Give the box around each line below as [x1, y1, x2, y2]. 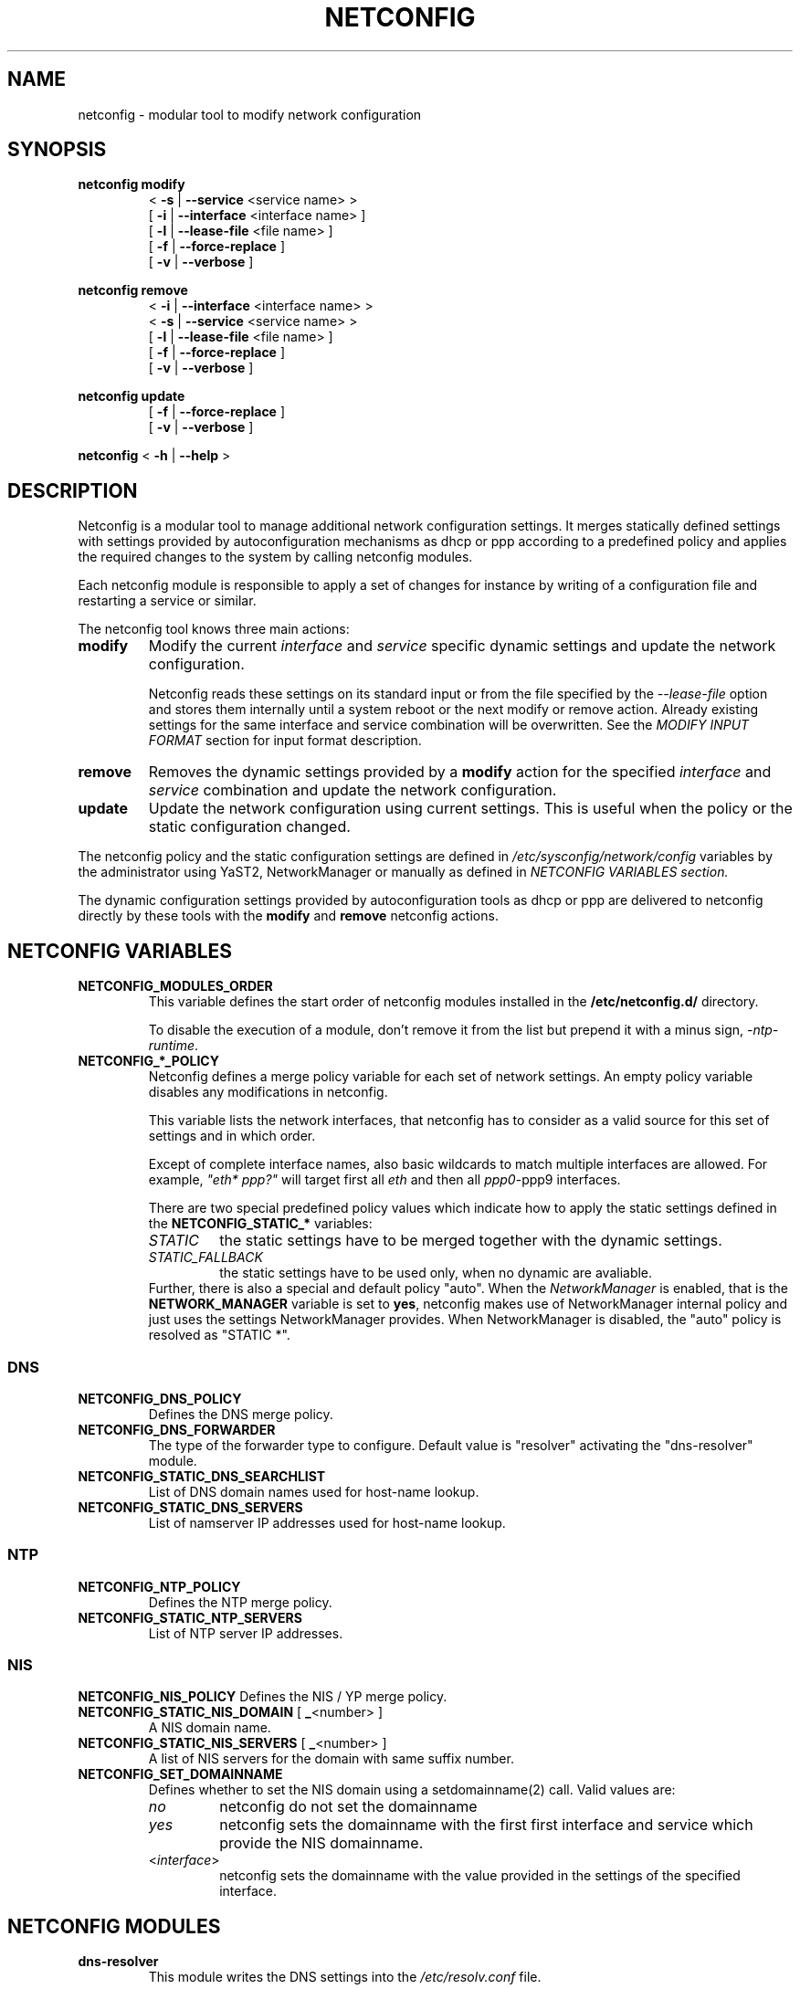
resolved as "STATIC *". [148, 1327, 290, 1343]
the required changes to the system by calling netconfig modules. [78, 549, 473, 565]
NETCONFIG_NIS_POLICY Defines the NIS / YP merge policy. [78, 1689, 447, 1705]
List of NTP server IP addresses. [148, 1625, 343, 1641]
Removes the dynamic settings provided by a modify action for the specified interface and [148, 763, 772, 782]
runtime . [148, 1037, 198, 1054]
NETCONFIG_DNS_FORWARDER [78, 1421, 276, 1437]
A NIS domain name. [148, 1720, 271, 1736]
